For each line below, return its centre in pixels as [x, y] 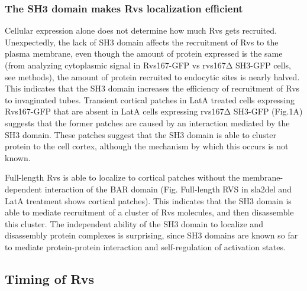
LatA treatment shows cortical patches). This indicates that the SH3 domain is [148, 200]
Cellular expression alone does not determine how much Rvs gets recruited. [141, 30]
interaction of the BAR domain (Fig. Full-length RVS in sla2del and [168, 189]
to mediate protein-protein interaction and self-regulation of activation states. [145, 246]
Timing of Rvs [50, 278]
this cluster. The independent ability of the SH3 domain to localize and [134, 223]
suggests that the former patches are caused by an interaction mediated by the [147, 122]
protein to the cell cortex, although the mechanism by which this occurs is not [147, 146]
